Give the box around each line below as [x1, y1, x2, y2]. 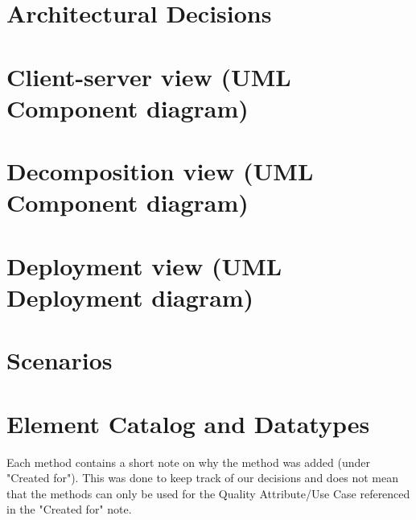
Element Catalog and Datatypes [6, 407, 370, 440]
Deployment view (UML [6, 249, 282, 282]
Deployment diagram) [6, 280, 254, 313]
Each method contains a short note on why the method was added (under [6, 453, 371, 470]
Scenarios [6, 344, 113, 377]
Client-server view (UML [6, 60, 291, 93]
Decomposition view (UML [6, 155, 314, 188]
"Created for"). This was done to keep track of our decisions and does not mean [6, 469, 398, 486]
